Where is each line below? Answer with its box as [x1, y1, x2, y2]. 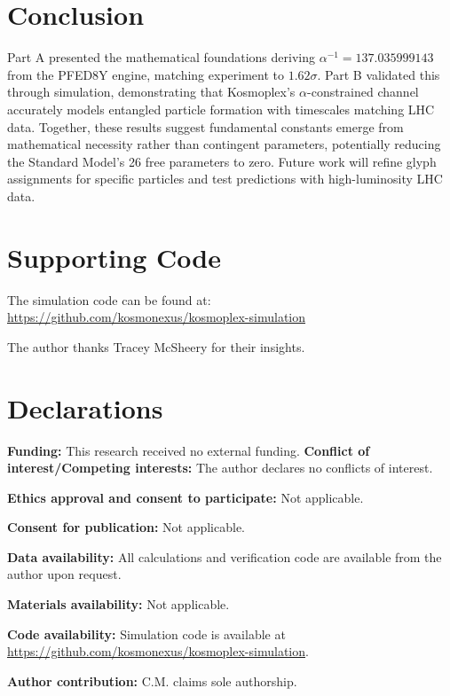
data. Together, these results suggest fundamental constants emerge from [7, 117, 404, 136]
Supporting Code [7, 239, 221, 275]
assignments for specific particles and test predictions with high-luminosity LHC [7, 169, 443, 188]
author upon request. [7, 565, 122, 583]
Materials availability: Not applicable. [7, 595, 230, 614]
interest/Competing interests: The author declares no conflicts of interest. [7, 458, 433, 477]
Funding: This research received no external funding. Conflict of [7, 441, 370, 459]
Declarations [7, 389, 163, 426]
